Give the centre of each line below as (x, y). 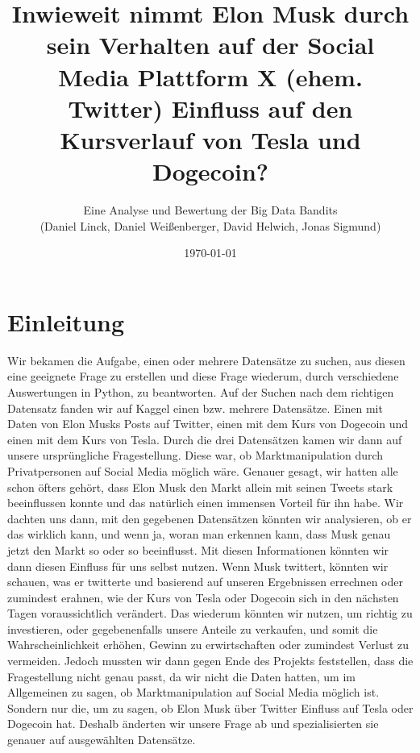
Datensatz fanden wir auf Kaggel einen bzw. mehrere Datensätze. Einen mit (195, 408)
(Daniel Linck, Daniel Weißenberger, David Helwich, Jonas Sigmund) (210, 225)
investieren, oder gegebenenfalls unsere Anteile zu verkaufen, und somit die (193, 628)
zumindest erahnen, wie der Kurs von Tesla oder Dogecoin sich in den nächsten (203, 597)
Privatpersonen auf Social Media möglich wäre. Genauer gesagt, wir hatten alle (203, 470)
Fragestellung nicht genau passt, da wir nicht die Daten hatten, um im (181, 676)
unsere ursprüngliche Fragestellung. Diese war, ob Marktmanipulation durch (195, 455)
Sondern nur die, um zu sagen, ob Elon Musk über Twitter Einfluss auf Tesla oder (210, 707)
